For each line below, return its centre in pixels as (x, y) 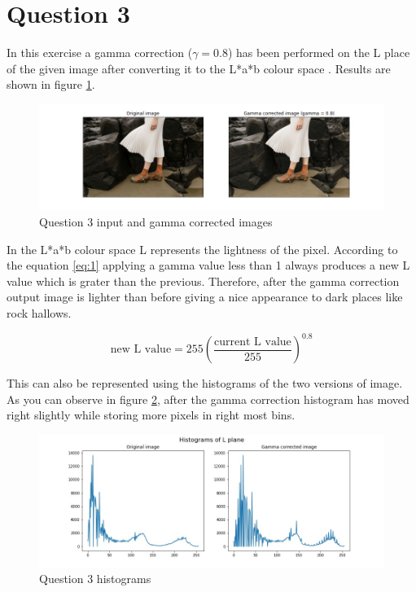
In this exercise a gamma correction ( (100, 53)
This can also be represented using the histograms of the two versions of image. (205, 383)
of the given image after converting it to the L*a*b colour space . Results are (199, 68)
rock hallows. (39, 312)
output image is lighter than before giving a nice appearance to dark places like (205, 297)
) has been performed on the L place (319, 53)
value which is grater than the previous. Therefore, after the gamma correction (203, 281)
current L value (253, 342)
